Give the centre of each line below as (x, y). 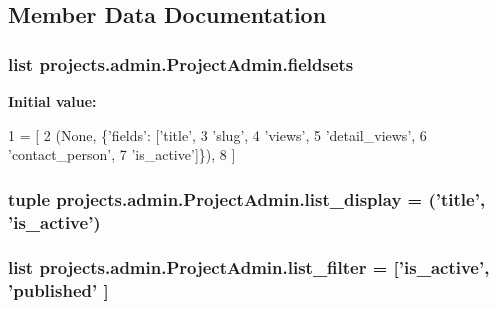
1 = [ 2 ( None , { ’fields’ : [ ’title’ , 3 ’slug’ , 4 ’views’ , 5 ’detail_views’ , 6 (217, 134)
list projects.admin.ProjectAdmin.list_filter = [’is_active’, (249, 267)
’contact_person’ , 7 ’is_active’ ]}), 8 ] (122, 154)
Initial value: (52, 101)
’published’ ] (58, 290)
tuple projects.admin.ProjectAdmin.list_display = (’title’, (247, 198)
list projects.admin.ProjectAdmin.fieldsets (181, 63)
